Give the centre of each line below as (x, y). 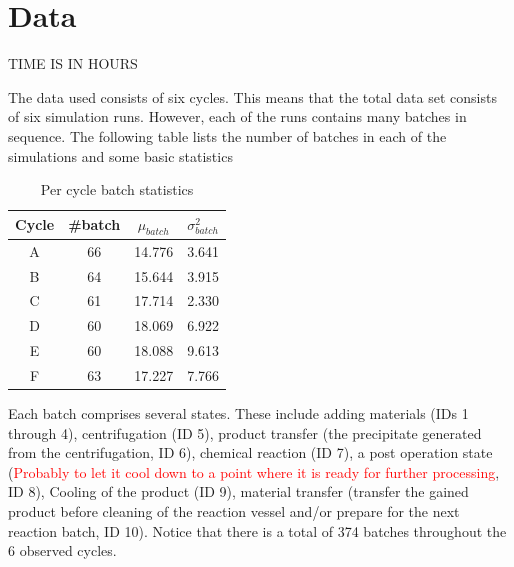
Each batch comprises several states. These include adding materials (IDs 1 (238, 413)
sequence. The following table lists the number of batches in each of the (227, 135)
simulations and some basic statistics (120, 155)
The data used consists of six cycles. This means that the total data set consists (252, 96)
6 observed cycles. (62, 550)
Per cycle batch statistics (117, 189)
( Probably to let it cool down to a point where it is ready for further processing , (254, 471)
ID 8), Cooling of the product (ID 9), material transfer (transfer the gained (238, 491)
